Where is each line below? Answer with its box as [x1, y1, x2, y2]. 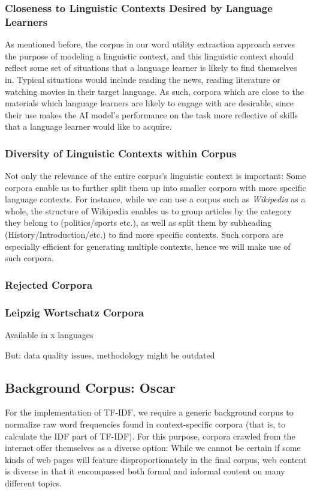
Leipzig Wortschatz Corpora [5, 304, 144, 319]
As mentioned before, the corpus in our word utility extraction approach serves [5, 38, 295, 50]
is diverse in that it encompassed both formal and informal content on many [5, 465, 285, 477]
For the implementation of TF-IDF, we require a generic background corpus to [5, 406, 294, 419]
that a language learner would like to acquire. [5, 120, 172, 133]
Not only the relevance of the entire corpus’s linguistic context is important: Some [5, 169, 306, 182]
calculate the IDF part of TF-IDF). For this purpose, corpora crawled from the [5, 429, 295, 442]
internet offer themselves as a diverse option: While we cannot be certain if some [5, 441, 301, 454]
